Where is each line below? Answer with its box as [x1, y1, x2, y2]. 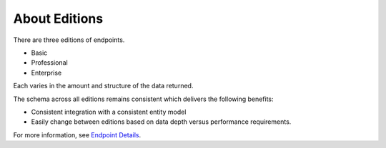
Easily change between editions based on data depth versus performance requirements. [31, 117, 292, 126]
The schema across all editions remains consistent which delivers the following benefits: [13, 95, 274, 103]
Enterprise [31, 68, 62, 77]
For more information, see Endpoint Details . [13, 130, 142, 139]
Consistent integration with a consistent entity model [31, 107, 187, 116]
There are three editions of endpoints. [13, 36, 125, 44]
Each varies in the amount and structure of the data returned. [13, 82, 194, 90]
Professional [31, 58, 68, 67]
